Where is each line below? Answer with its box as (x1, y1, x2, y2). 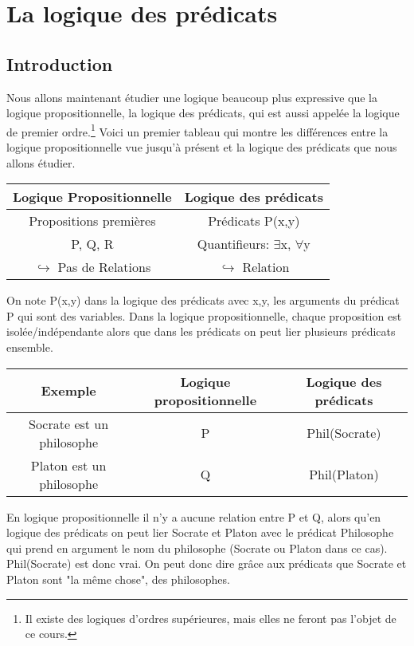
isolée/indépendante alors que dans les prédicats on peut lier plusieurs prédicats (6, 323, 396, 340)
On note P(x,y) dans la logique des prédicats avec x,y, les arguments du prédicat (6, 292, 400, 309)
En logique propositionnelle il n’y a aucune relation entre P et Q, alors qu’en (6, 508, 381, 525)
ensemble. (6, 338, 53, 355)
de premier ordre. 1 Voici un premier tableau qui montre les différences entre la (6, 120, 389, 140)
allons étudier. (6, 154, 76, 171)
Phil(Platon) (309, 465, 379, 484)
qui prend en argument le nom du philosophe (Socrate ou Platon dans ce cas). (6, 539, 388, 556)
